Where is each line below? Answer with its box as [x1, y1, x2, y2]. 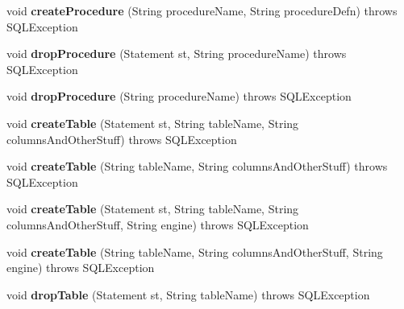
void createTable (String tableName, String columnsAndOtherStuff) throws [6, 158, 388, 175]
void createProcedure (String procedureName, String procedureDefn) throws [6, 2, 398, 19]
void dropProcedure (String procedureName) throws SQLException [6, 88, 352, 105]
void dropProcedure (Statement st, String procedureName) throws [6, 45, 347, 62]
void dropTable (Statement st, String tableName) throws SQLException [6, 286, 370, 303]
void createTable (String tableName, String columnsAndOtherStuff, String [6, 243, 383, 260]
